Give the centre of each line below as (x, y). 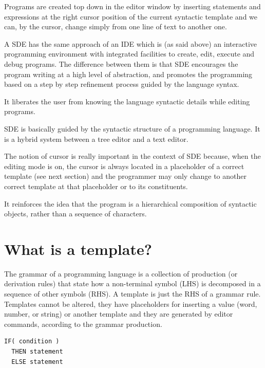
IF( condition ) (32, 342)
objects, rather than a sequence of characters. (75, 214)
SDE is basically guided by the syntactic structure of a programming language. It (132, 128)
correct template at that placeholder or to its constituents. (96, 186)
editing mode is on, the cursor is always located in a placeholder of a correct (124, 166)
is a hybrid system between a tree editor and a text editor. (96, 139)
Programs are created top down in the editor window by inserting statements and (132, 6)
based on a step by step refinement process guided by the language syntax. (122, 84)
